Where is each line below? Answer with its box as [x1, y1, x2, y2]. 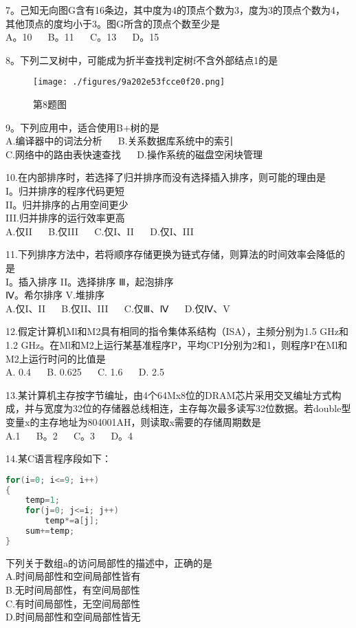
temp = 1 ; [25, 495, 60, 506]
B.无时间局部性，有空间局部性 [5, 583, 140, 596]
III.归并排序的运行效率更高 [5, 210, 125, 225]
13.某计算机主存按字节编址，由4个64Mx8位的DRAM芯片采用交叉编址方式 [5, 387, 332, 402]
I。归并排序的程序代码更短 [5, 184, 125, 197]
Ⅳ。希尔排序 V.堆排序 [5, 288, 104, 302]
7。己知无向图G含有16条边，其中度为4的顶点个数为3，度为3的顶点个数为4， [5, 3, 345, 17]
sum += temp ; [25, 526, 75, 537]
